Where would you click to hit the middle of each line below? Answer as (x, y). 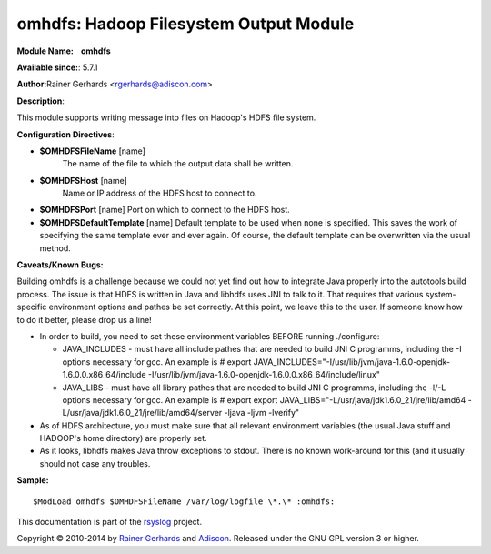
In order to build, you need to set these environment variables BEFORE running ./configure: (210, 336)
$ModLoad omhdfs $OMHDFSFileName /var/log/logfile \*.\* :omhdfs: (184, 501)
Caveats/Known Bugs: (60, 265)
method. (55, 248)
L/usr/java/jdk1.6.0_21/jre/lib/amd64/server (142, 413)
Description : (41, 101)
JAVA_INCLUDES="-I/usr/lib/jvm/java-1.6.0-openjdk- (351, 362)
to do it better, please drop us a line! (84, 319)
